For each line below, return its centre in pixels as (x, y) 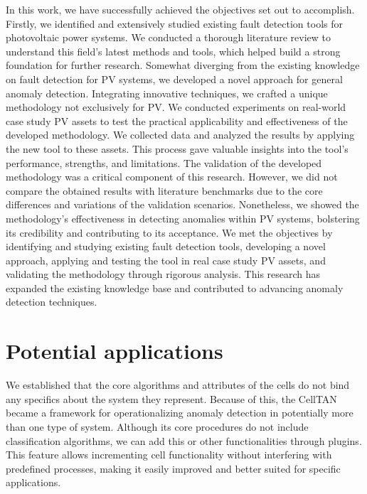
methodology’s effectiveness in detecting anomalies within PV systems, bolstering (183, 218)
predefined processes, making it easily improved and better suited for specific (173, 468)
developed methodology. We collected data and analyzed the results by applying (180, 135)
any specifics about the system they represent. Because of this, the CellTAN (171, 398)
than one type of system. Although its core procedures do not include (157, 426)
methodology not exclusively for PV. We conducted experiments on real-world (176, 107)
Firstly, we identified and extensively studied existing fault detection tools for (174, 23)
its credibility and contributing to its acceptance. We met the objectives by (169, 232)
